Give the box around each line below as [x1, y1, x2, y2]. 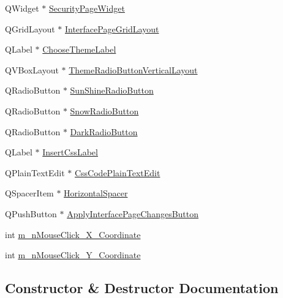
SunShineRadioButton [70, 84, 154, 97]
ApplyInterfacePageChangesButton [67, 207, 199, 220]
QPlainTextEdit [5, 166, 65, 179]
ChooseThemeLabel [42, 43, 116, 56]
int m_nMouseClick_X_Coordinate [5, 228, 141, 240]
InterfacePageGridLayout [64, 22, 159, 35]
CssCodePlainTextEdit [74, 166, 160, 179]
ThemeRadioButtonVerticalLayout [69, 63, 198, 76]
